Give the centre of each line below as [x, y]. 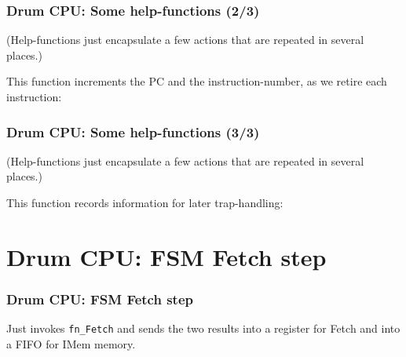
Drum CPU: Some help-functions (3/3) [133, 131]
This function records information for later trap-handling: [145, 202]
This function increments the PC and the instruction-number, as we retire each [197, 81]
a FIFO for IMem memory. [71, 343]
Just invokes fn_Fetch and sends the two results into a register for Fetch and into [203, 328]
